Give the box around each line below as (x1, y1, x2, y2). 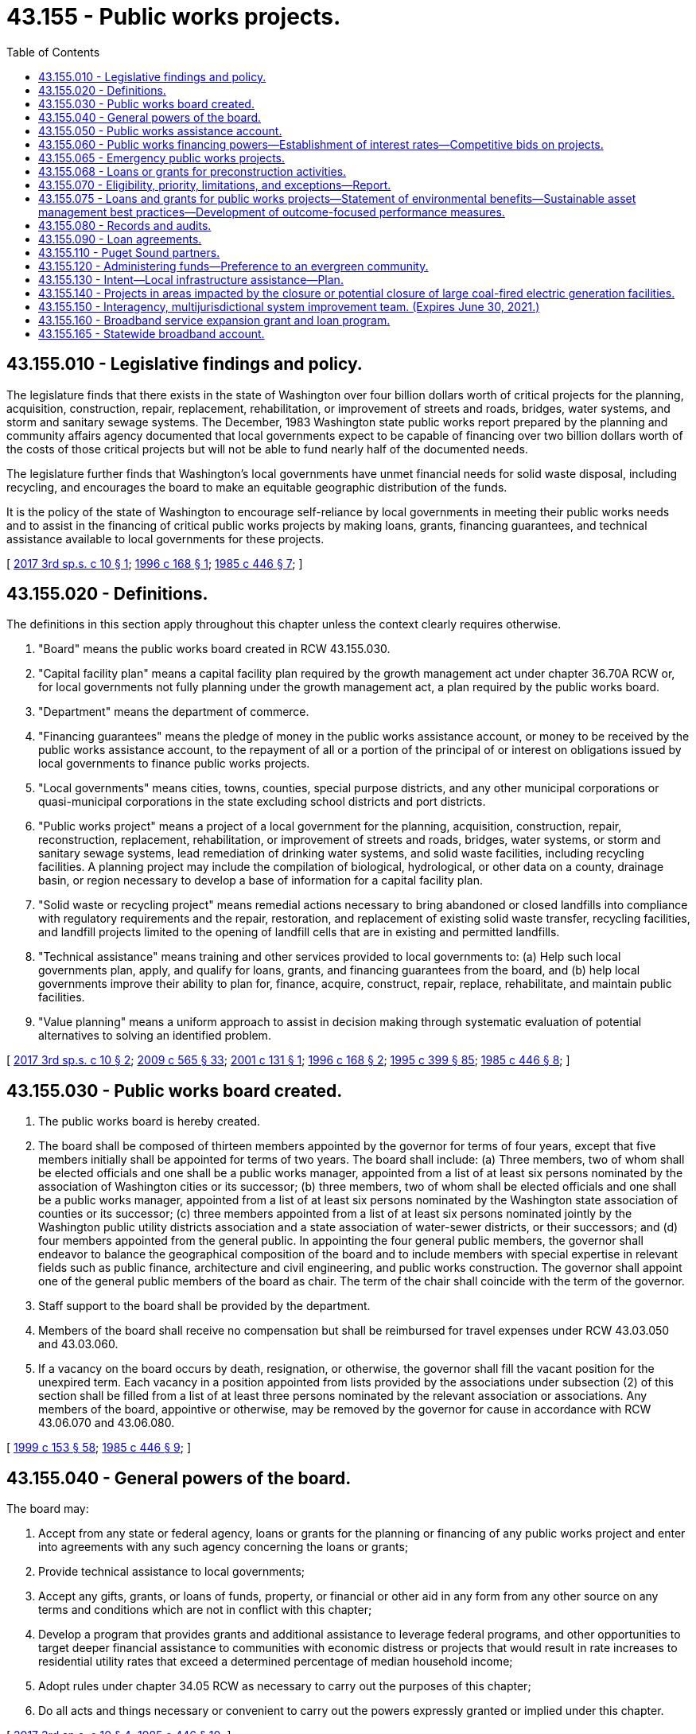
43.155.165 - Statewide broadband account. (38, 326, 265, 340)
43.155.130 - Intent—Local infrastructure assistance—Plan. (38, 272, 344, 286)
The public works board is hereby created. (38, 1114, 261, 1129)
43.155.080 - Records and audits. (38, 218, 212, 232)
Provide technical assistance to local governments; (38, 1565, 305, 1579)
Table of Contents (6, 45, 100, 59)
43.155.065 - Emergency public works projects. (38, 150, 286, 165)
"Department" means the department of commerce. (38, 705, 309, 719)
